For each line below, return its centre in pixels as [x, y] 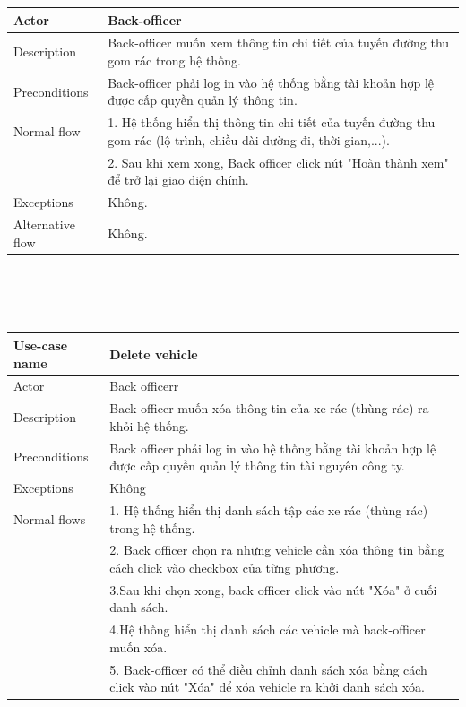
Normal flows [50, 518]
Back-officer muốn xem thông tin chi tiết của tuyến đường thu [279, 43]
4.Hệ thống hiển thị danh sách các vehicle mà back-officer [268, 629]
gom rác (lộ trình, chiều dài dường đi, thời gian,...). [249, 139]
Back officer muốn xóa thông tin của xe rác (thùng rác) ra [269, 408]
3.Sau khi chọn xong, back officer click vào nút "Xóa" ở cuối [273, 589]
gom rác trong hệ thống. [174, 60]
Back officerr [144, 386]
